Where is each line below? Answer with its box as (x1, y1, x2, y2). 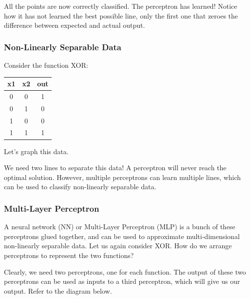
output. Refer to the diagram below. (4, 285, 112, 296)
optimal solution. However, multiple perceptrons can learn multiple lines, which (4, 172, 241, 182)
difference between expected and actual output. (4, 20, 145, 30)
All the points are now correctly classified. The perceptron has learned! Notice (4, 1, 237, 11)
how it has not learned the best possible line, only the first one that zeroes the (4, 10, 238, 20)
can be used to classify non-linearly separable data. (4, 181, 156, 192)
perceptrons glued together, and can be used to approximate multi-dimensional (4, 231, 240, 241)
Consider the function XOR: (4, 60, 88, 70)
